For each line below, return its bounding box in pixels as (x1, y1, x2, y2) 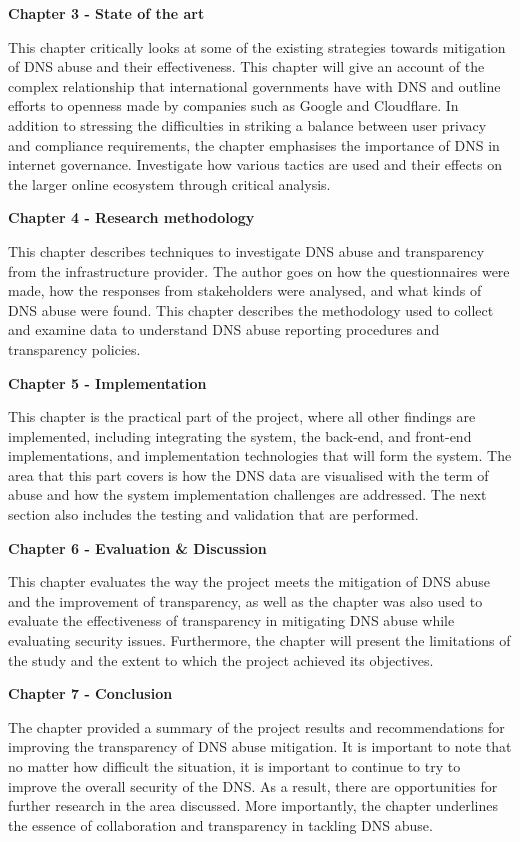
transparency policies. (8, 338, 141, 359)
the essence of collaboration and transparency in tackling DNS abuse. (8, 814, 433, 835)
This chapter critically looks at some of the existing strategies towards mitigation (8, 36, 506, 57)
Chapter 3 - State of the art (8, 3, 205, 23)
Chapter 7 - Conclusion (8, 683, 173, 704)
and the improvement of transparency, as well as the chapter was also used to (8, 590, 483, 611)
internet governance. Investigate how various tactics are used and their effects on (8, 154, 503, 175)
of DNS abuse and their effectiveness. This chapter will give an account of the (8, 56, 485, 77)
